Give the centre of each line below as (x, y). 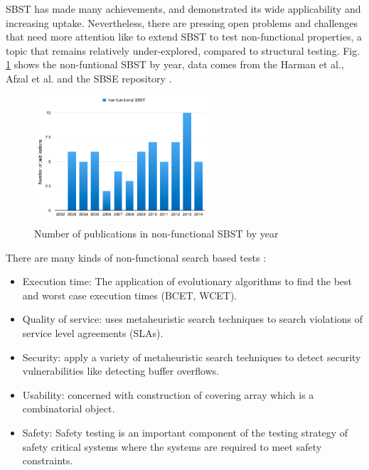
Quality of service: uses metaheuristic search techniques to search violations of (193, 319)
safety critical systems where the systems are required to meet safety (172, 446)
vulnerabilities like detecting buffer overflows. (121, 371)
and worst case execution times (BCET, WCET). (130, 295)
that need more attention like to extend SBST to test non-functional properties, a (184, 37)
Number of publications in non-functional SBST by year (156, 234)
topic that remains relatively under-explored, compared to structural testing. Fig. (183, 50)
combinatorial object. (69, 408)
